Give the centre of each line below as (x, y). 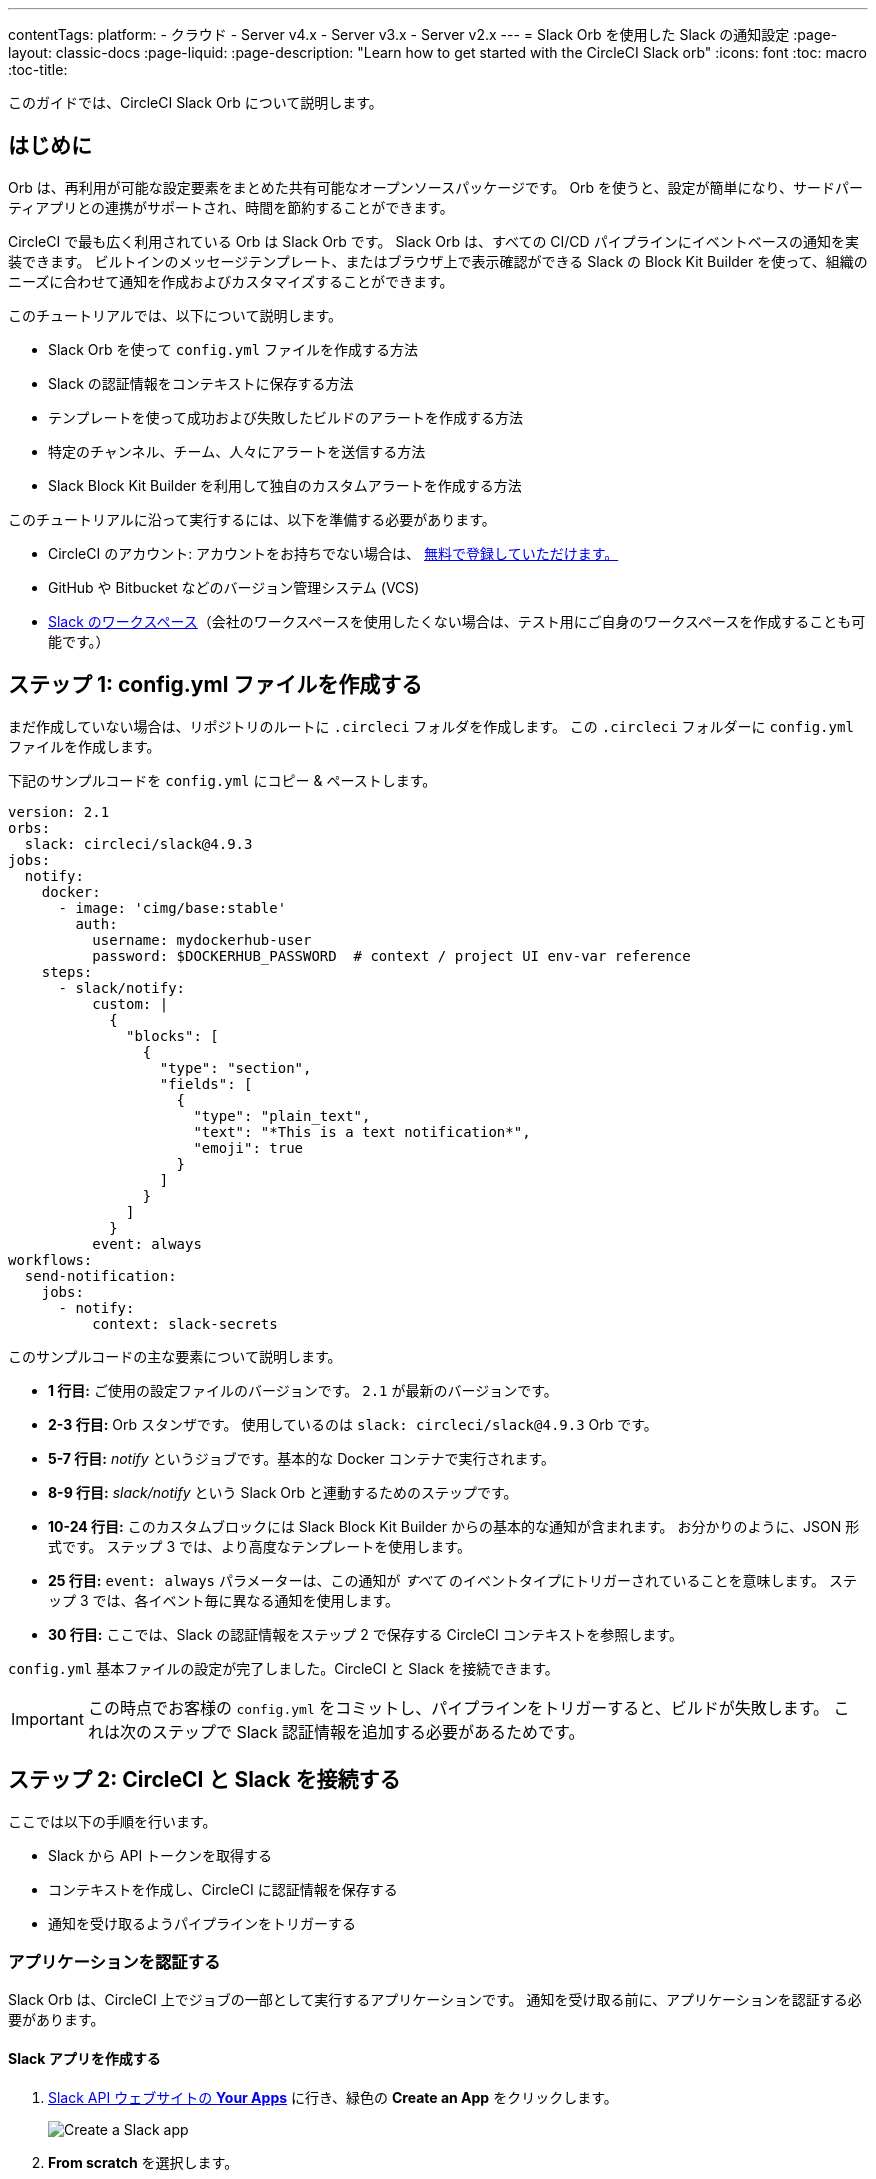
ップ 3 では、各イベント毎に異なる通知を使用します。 (224, 1600)
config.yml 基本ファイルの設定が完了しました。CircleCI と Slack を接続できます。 (283, 1668)
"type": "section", (235, 1067)
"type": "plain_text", (282, 1115)
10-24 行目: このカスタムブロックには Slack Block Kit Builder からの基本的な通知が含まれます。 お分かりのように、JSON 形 (454, 1526)
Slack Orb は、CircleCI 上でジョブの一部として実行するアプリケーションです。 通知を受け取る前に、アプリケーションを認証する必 (435, 2000)
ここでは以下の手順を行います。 (112, 1821)
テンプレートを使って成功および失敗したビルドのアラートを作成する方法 (285, 417)
